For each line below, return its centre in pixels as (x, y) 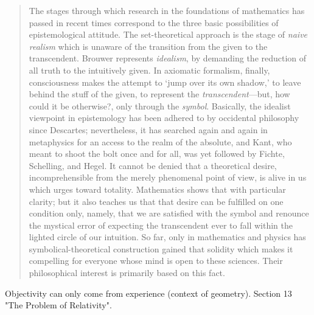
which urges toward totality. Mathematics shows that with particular (157, 189)
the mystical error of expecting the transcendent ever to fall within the (161, 225)
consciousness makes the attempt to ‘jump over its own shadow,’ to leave (165, 82)
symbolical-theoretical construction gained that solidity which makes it (161, 248)
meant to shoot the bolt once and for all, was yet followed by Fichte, (157, 154)
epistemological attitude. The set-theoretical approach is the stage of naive (168, 34)
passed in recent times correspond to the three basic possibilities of (154, 22)
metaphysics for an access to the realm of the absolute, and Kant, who (160, 141)
